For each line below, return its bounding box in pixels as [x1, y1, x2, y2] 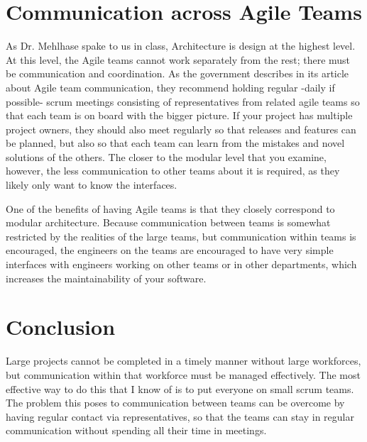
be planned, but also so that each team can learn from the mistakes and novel [6, 136, 345, 150]
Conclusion [6, 312, 116, 341]
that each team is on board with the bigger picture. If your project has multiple [6, 108, 353, 123]
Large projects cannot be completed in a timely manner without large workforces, [6, 353, 361, 368]
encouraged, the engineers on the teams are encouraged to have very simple [6, 243, 334, 258]
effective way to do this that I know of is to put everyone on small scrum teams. [6, 381, 354, 396]
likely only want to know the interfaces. [6, 177, 177, 192]
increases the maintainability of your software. [6, 270, 207, 285]
